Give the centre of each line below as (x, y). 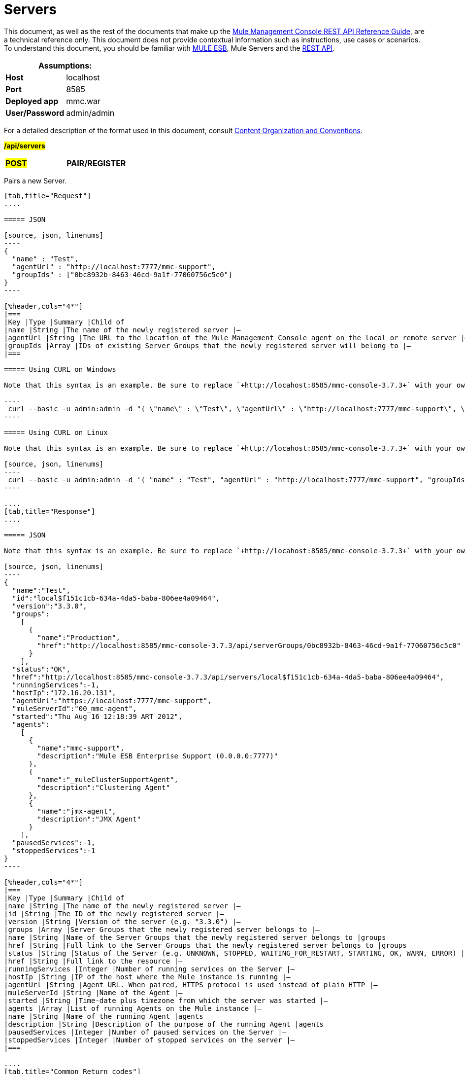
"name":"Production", (79, 637)
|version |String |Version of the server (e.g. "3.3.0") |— (122, 921)
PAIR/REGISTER (96, 163)
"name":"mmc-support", (81, 748)
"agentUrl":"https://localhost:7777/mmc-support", (112, 700)
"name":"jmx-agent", (77, 811)
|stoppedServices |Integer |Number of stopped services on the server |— (149, 1040)
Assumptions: (65, 65)
